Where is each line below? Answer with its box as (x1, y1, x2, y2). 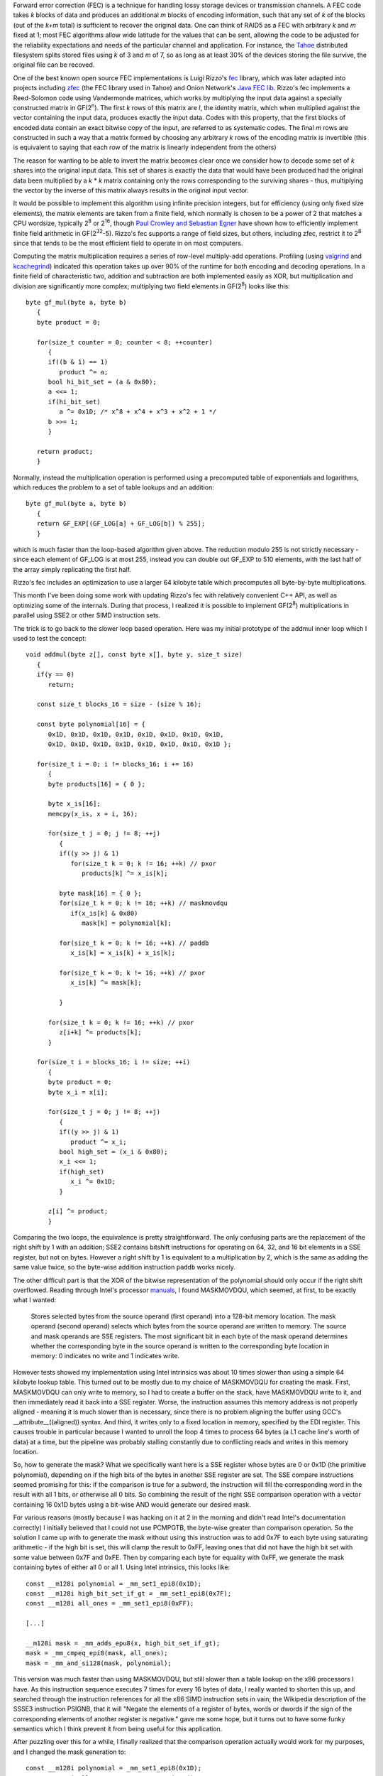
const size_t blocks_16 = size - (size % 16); (36, 700, 202, 708)
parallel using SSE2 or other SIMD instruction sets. (13, 611, 161, 619)
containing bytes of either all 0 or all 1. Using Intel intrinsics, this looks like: (13, 1563, 231, 1571)
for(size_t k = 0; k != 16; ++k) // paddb (59, 938, 209, 947)
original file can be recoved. (13, 60, 95, 69)
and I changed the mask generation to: (13, 1748, 126, 1756)
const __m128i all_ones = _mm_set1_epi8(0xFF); (26, 1599, 194, 1608)
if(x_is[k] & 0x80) (70, 909, 138, 917)
